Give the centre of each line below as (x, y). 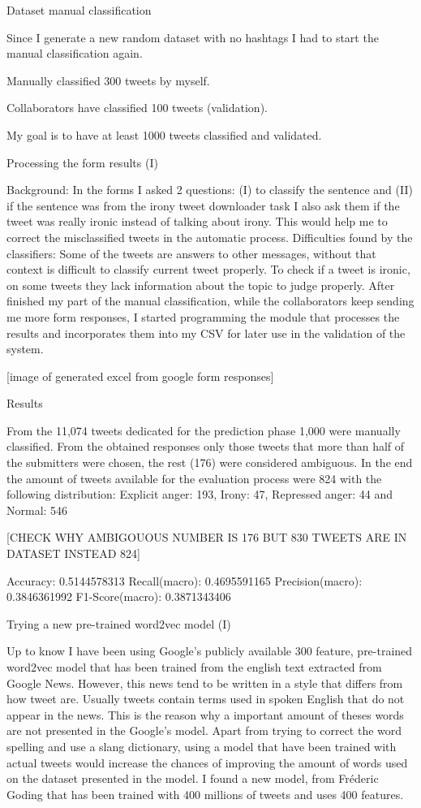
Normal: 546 (37, 510)
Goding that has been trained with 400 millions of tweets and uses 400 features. (205, 794)
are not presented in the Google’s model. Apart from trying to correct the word (204, 730)
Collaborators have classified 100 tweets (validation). (137, 108)
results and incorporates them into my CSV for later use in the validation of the (206, 333)
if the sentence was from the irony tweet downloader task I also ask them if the (203, 205)
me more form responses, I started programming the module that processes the (203, 316)
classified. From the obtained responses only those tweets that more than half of (206, 446)
